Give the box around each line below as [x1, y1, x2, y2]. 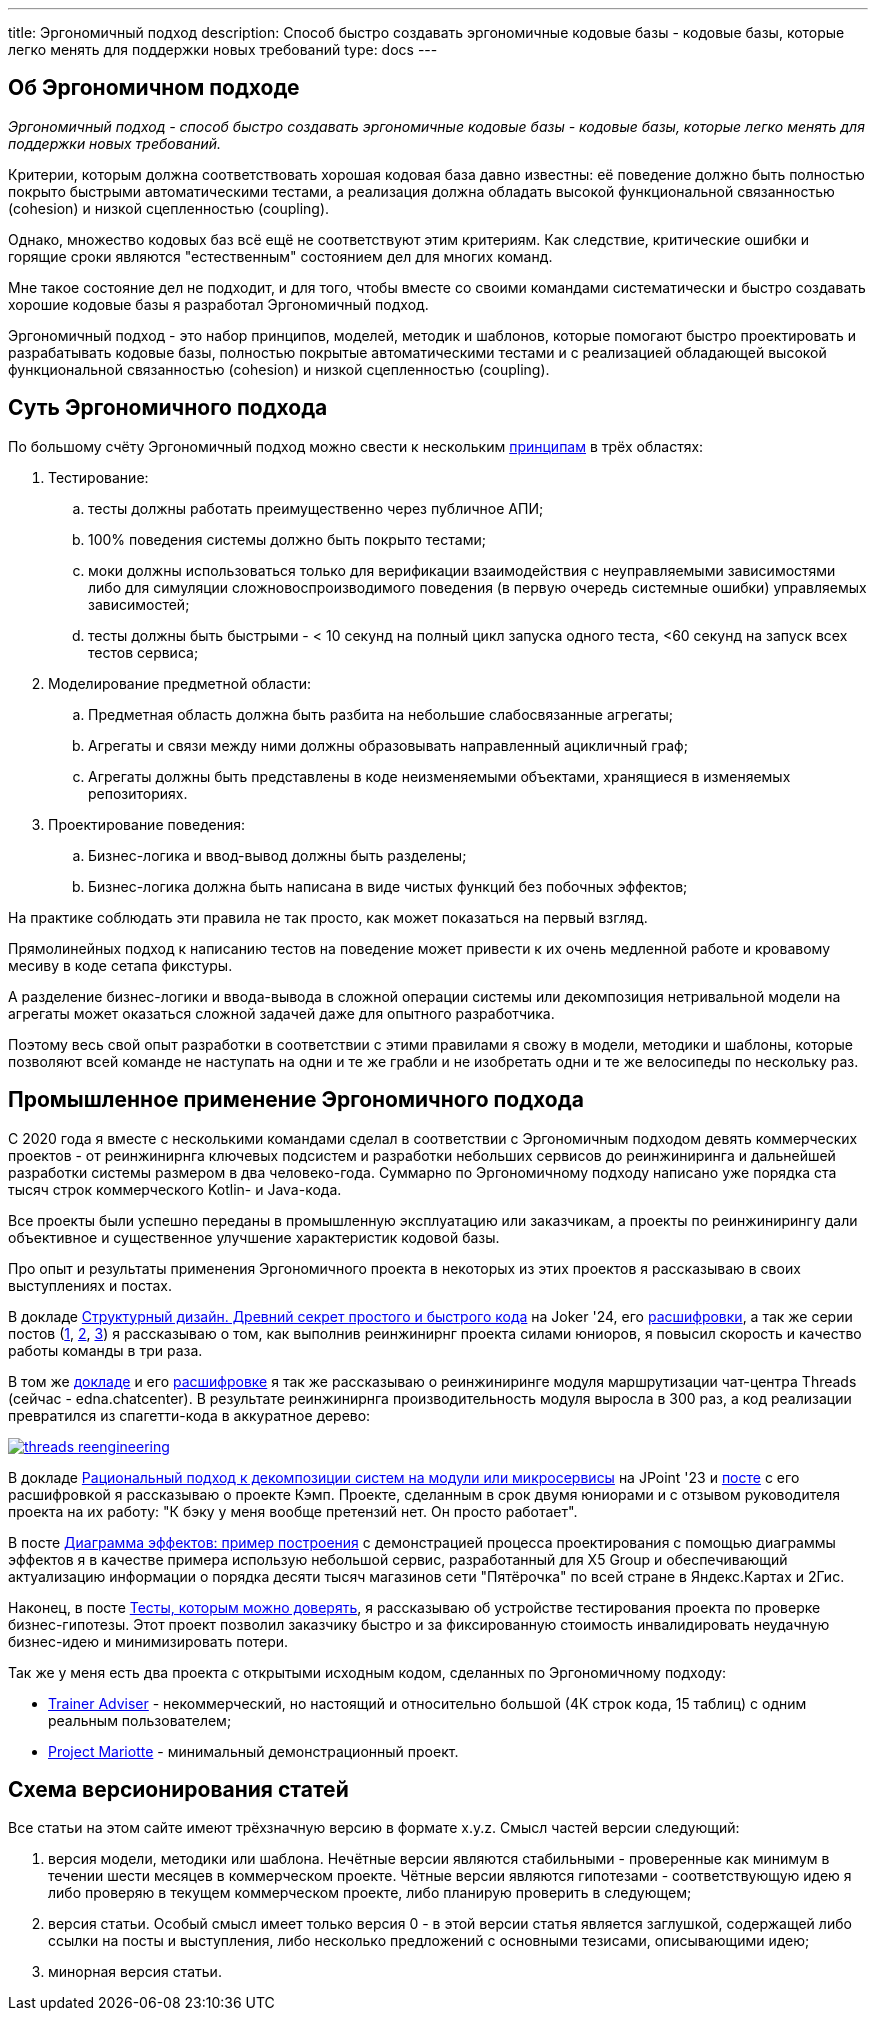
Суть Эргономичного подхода [8, 395, 328, 421]
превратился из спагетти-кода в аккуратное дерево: [8, 1406, 371, 1424]
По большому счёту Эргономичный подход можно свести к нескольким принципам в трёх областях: [8, 437, 704, 455]
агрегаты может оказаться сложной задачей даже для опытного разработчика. [8, 1004, 555, 1022]
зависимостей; [88, 595, 190, 613]
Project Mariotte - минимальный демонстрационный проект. [48, 1742, 459, 1760]
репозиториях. [88, 784, 188, 802]
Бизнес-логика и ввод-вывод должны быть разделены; [88, 846, 467, 864]
